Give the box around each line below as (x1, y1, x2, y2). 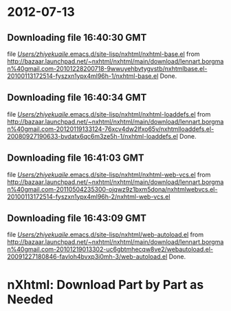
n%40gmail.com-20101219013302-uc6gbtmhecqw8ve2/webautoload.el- (7, 245, 214, 254)
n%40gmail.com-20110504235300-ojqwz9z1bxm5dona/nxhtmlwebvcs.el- (7, 185, 218, 193)
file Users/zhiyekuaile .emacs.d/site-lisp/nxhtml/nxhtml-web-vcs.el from (7, 170, 211, 179)
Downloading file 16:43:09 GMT (7, 212, 146, 224)
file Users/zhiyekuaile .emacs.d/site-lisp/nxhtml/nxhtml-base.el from (7, 50, 200, 58)
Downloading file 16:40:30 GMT (7, 32, 147, 43)
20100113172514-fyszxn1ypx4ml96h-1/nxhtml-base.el (7, 72, 159, 80)
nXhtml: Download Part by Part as (7, 277, 204, 292)
